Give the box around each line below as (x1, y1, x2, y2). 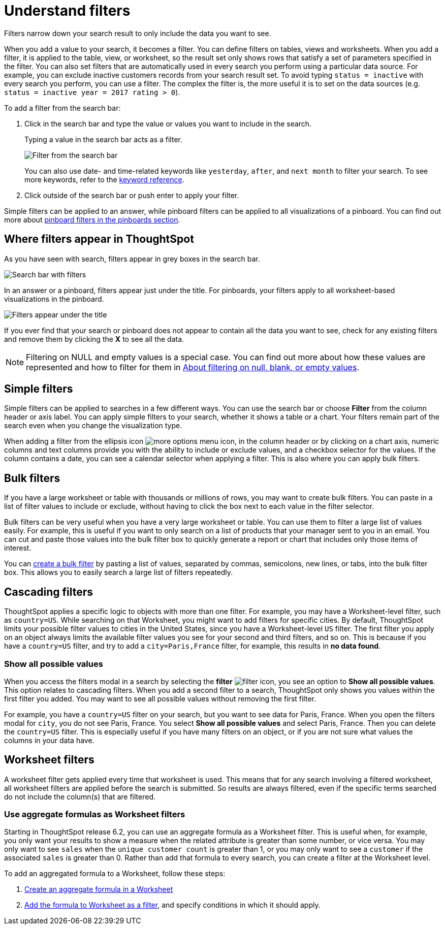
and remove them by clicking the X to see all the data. (4, 334, 184, 343)
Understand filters (4, 2, 131, 19)
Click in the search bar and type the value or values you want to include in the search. (24, 119, 312, 128)
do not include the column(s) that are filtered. (4, 792, 155, 801)
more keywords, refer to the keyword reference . (24, 175, 184, 184)
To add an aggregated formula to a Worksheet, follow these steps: (4, 869, 226, 878)
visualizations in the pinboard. (4, 294, 104, 303)
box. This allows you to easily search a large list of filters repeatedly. (4, 568, 233, 577)
